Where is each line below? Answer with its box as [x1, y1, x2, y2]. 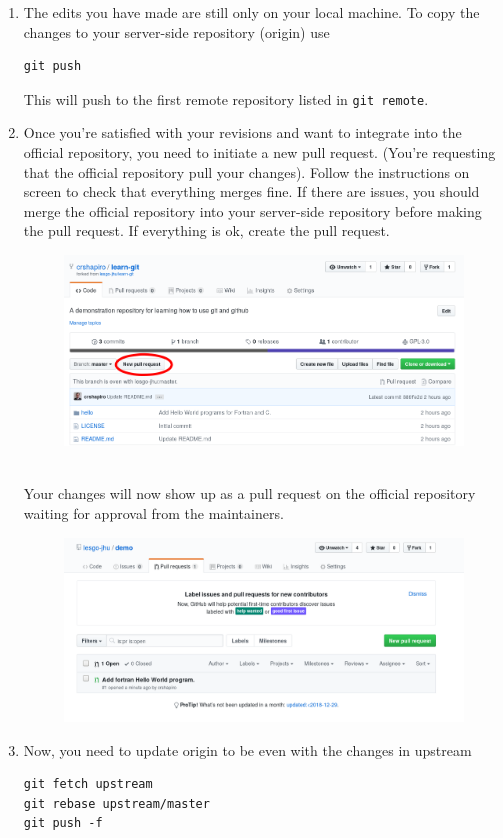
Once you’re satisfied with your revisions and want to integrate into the [23, 122, 462, 143]
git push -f [23, 816, 103, 831]
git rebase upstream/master [23, 796, 210, 811]
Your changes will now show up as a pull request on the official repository [23, 483, 476, 504]
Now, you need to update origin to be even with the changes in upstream [23, 739, 472, 760]
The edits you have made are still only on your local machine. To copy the [23, 2, 480, 22]
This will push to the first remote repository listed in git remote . [23, 88, 429, 109]
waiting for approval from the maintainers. [23, 503, 284, 524]
